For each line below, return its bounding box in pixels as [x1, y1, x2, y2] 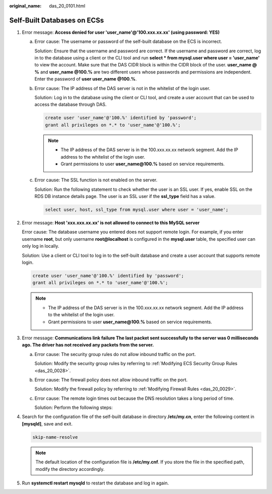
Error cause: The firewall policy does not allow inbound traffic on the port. [34, 377, 188, 383]
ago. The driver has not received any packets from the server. [22, 342, 154, 348]
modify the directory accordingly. [35, 466, 105, 472]
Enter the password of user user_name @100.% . [34, 76, 137, 82]
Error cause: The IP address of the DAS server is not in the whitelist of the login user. [34, 85, 211, 91]
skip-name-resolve [32, 434, 78, 440]
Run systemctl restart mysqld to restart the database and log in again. [22, 480, 169, 486]
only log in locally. [22, 243, 59, 249]
